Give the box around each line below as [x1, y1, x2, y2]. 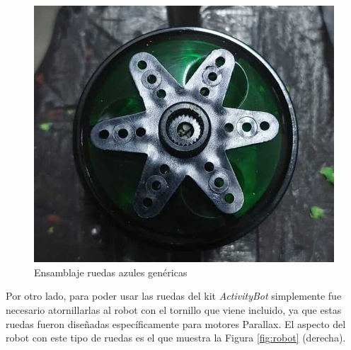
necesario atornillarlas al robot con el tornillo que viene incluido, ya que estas [6, 302, 342, 317]
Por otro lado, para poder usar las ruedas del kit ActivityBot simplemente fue [6, 288, 342, 303]
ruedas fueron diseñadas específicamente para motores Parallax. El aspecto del [6, 316, 346, 331]
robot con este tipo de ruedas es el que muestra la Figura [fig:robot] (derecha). [6, 330, 346, 345]
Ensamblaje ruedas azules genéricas [34, 264, 188, 279]
